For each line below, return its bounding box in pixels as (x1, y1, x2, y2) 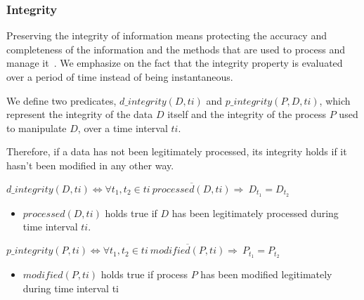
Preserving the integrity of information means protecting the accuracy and (6, 28, 327, 43)
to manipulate (6, 120, 67, 135)
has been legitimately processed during (171, 205, 339, 220)
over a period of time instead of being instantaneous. (6, 70, 233, 84)
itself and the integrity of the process (167, 107, 327, 122)
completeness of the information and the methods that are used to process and (6, 41, 346, 56)
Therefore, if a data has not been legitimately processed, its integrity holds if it (6, 144, 347, 159)
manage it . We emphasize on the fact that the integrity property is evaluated (6, 56, 343, 70)
